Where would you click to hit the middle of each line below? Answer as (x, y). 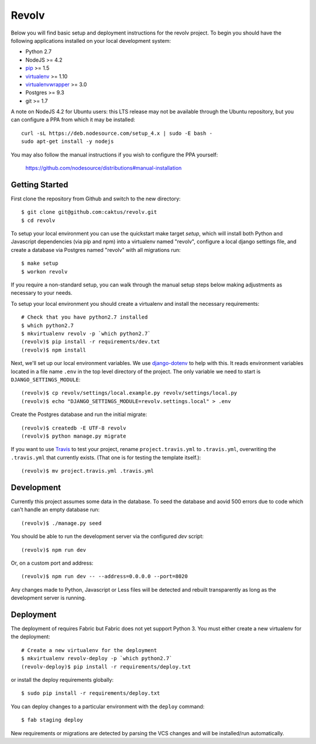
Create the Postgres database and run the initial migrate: (79, 414)
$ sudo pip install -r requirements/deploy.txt (91, 693)
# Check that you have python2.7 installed (85, 317)
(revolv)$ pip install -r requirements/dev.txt (91, 342)
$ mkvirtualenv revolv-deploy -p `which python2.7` (97, 658)
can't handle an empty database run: (55, 510)
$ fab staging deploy (52, 720)
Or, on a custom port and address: (52, 563)
